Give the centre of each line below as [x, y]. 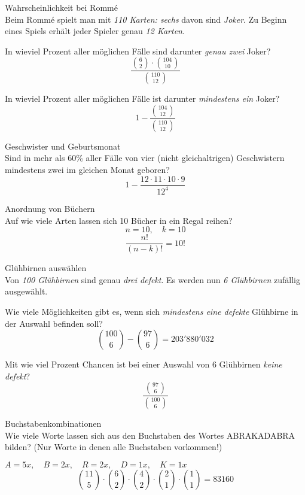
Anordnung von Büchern [50, 208]
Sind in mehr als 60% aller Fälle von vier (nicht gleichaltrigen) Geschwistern [145, 158]
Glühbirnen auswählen [46, 268]
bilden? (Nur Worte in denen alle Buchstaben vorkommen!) [114, 447]
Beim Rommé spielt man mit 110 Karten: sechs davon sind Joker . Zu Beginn [146, 19]
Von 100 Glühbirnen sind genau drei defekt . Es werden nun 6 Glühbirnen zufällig [152, 279]
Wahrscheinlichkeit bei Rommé [61, 7]
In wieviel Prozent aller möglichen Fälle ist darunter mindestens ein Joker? [142, 98]
